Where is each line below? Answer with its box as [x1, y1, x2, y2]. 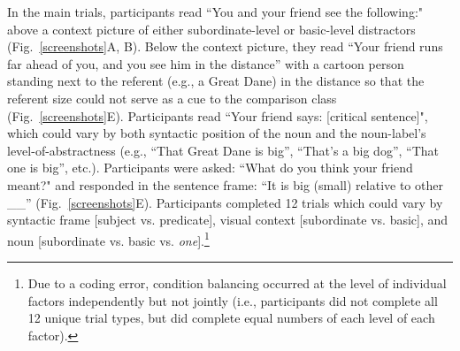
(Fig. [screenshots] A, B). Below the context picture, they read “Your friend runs [7, 37, 443, 56]
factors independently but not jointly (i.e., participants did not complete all [27, 291, 438, 309]
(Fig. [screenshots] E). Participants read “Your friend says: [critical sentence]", [7, 106, 428, 125]
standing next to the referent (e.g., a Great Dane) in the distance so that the [7, 72, 425, 90]
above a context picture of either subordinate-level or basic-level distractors [7, 19, 416, 38]
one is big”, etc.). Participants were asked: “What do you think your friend [7, 158, 413, 177]
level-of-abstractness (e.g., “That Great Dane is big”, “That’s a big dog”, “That [7, 141, 439, 159]
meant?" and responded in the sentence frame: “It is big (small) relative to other [7, 175, 443, 194]
